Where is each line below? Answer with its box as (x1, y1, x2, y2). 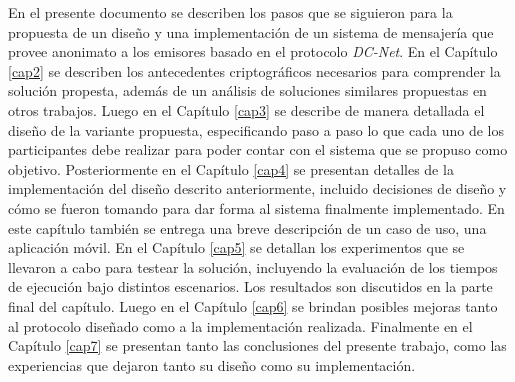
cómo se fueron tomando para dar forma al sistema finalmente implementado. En (8, 197, 505, 218)
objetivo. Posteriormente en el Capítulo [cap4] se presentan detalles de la (8, 158, 454, 179)
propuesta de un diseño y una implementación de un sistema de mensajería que (8, 21, 494, 42)
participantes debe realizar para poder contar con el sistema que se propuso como (8, 139, 508, 160)
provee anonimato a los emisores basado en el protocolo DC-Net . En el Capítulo (8, 41, 498, 62)
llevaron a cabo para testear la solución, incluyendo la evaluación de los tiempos (8, 256, 498, 277)
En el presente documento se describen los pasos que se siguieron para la (8, 2, 453, 22)
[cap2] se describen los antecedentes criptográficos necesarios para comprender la (8, 60, 501, 81)
